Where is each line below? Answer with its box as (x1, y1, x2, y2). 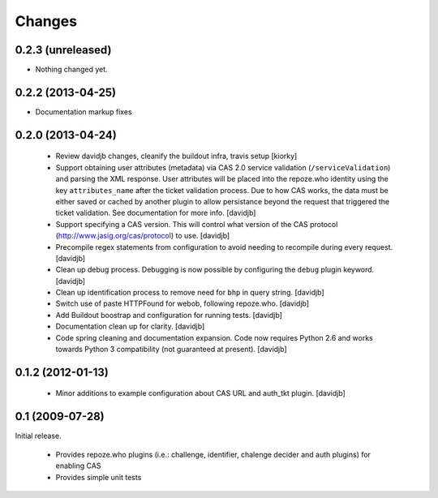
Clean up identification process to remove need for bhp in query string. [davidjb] (55, 288, 324, 298)
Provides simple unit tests (55, 472, 142, 482)
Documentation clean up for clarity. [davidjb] (55, 321, 205, 332)
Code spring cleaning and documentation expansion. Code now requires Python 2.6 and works (55, 333, 373, 342)
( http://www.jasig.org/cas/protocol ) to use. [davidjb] (55, 231, 230, 241)
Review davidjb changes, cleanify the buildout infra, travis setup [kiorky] (55, 151, 298, 161)
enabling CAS (55, 461, 101, 470)
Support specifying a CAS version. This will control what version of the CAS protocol (55, 219, 338, 229)
